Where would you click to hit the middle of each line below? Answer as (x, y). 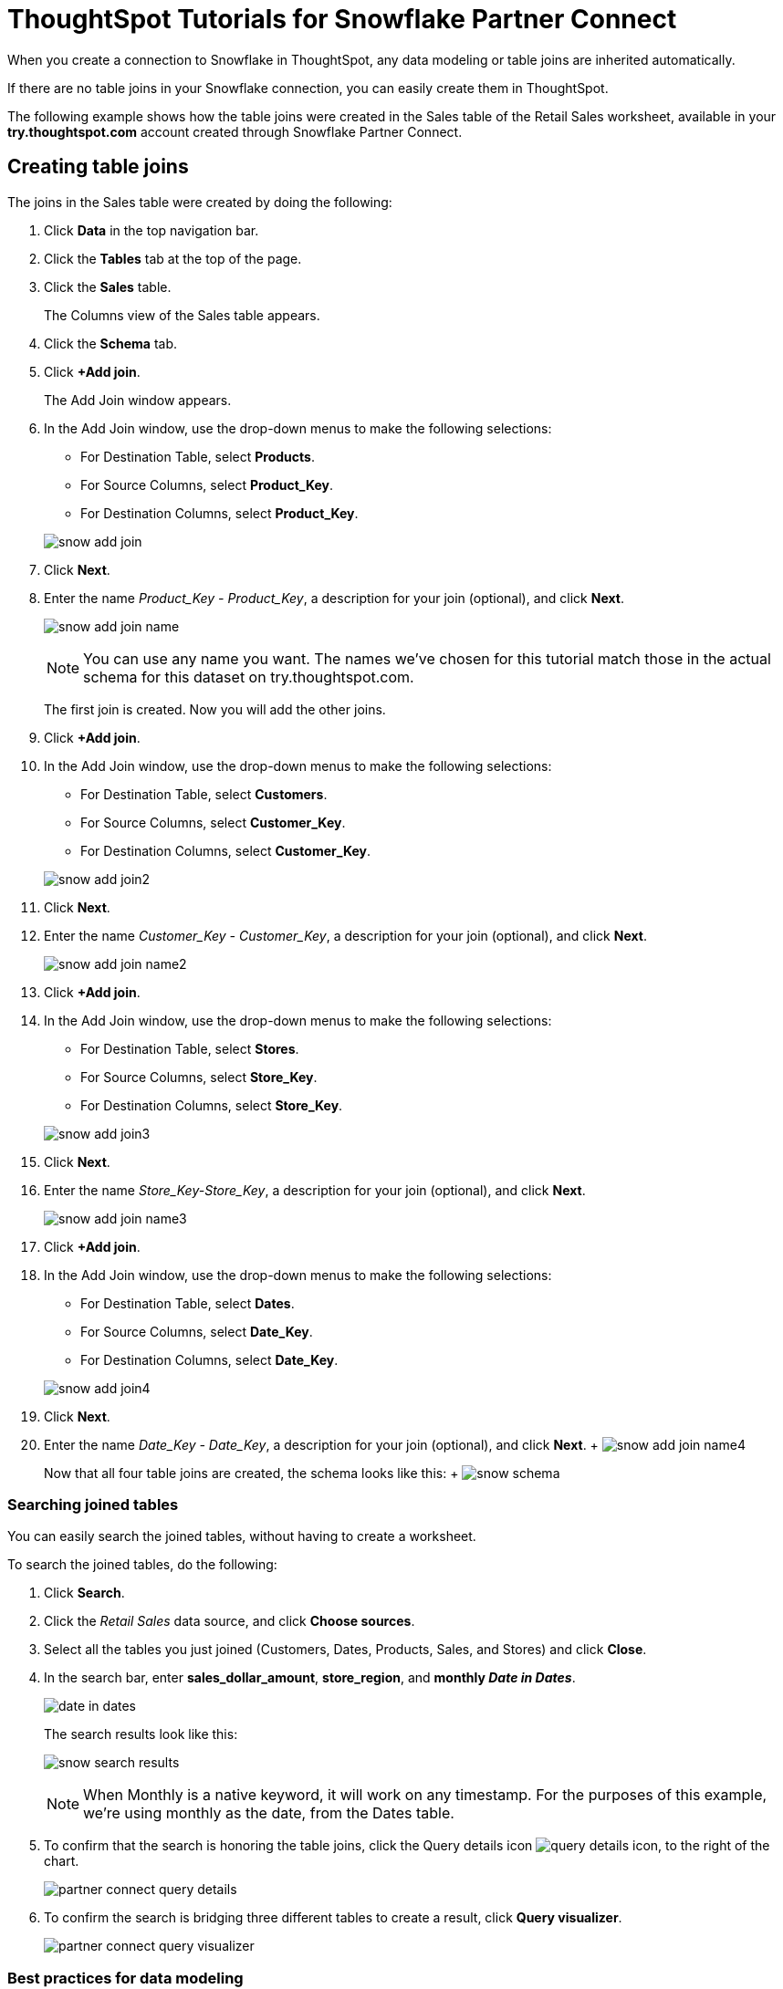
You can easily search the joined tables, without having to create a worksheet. (242, 1536)
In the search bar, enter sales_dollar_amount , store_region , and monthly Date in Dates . (310, 1678)
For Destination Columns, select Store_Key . (212, 1105)
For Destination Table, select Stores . (190, 1048)
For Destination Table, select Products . (198, 456)
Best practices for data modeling (125, 1978)
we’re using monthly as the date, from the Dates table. (269, 1813)
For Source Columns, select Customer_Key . (213, 822)
